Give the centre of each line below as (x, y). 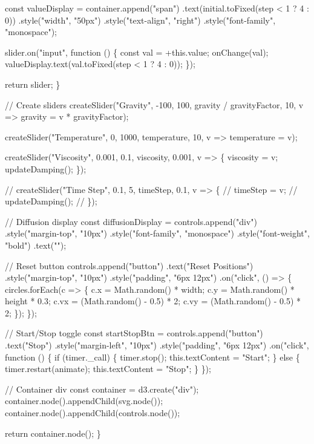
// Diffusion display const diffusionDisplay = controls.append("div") (131, 221)
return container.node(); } (53, 433)
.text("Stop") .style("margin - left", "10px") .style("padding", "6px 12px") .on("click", (157, 345)
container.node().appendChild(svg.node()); (84, 401)
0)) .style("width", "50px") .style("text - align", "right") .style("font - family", (140, 20)
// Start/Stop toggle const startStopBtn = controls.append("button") (134, 333)
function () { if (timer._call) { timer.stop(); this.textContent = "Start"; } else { (152, 357)
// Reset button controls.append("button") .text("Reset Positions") (129, 265)
